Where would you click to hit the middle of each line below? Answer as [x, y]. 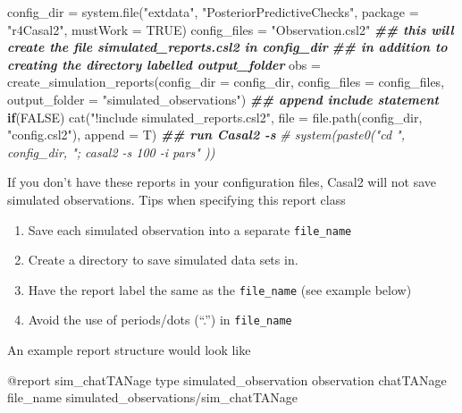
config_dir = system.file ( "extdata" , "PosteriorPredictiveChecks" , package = [213, 12]
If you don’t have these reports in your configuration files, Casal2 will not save [222, 182]
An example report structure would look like [129, 350]
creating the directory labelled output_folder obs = [164, 64]
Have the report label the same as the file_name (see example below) [220, 289]
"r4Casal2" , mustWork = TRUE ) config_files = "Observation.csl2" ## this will [231, 29]
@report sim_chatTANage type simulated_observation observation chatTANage [227, 379]
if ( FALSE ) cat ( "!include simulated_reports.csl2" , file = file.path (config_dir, [215, 117]
